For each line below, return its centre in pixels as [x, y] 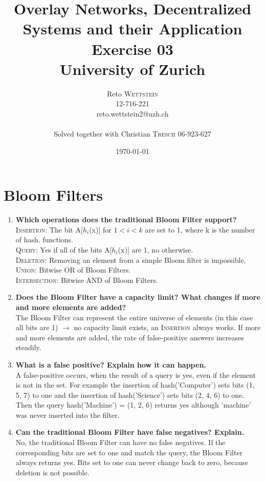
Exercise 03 [132, 49]
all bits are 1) [37, 327]
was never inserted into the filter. [68, 415]
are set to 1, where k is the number [200, 229]
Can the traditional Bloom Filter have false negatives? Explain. [130, 432]
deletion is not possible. [52, 472]
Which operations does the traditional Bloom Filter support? [126, 219]
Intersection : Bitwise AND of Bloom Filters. [87, 280]
